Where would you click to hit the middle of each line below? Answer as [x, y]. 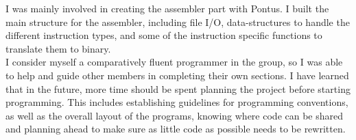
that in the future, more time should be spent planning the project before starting [178, 88]
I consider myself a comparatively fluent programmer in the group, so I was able [174, 62]
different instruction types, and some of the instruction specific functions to [164, 35]
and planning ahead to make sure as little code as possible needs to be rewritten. [176, 129]
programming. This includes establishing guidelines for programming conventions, [177, 102]
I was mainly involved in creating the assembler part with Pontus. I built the [167, 8]
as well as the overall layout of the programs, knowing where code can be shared [175, 115]
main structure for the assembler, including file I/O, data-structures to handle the [178, 22]
